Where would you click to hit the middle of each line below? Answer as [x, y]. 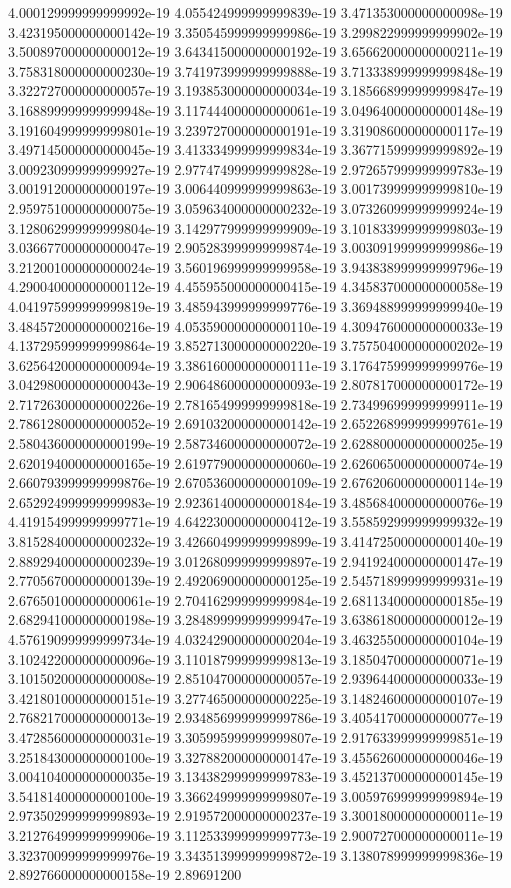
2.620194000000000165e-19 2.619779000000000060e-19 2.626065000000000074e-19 [255, 462]
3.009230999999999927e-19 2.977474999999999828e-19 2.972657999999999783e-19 [255, 168]
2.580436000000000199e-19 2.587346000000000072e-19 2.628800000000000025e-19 [255, 443]
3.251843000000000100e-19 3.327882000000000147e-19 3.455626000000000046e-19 [255, 756]
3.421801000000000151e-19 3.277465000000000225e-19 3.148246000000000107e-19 [255, 697]
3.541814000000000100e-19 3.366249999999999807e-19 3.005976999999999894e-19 [255, 795]
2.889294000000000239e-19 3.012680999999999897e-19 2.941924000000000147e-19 [255, 560]
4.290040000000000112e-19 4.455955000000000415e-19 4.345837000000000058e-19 [255, 286]
